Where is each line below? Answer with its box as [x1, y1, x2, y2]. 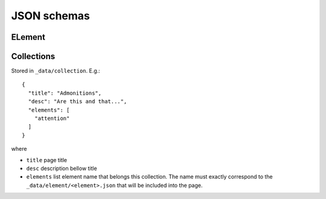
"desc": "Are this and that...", [28, 98, 127, 105]
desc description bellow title [26, 165, 97, 172]
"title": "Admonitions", [28, 89, 102, 96]
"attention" [34, 115, 70, 122]
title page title [26, 156, 68, 163]
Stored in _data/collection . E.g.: [11, 67, 101, 75]
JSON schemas [11, 9, 91, 22]
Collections [11, 51, 56, 62]
